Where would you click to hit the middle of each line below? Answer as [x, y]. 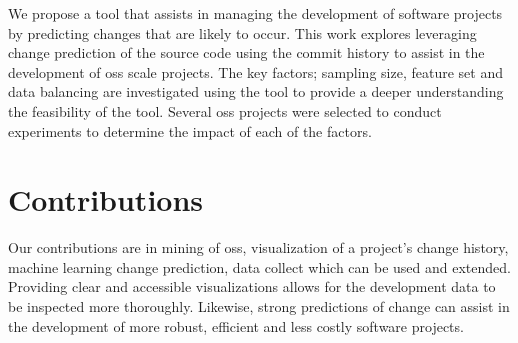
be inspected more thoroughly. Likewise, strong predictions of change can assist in [259, 306]
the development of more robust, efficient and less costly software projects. [236, 325]
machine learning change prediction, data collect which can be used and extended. [259, 266]
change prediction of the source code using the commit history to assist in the [246, 52]
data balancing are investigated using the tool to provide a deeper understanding [256, 91]
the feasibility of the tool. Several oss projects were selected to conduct [225, 110]
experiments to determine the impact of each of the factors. [190, 130]
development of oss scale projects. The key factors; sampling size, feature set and [255, 71]
